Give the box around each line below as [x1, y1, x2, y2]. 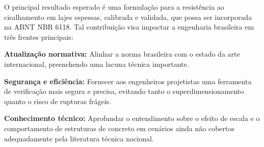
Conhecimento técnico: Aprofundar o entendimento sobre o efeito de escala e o [4, 113, 260, 124]
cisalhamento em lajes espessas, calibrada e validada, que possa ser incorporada [4, 11, 252, 22]
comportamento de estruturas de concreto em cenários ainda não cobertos [4, 122, 235, 133]
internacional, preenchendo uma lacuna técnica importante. [4, 58, 189, 69]
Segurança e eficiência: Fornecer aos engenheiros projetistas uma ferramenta [4, 76, 252, 86]
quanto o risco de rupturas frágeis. [4, 95, 112, 106]
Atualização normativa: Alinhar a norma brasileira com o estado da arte [4, 48, 240, 59]
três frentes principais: [4, 31, 73, 42]
